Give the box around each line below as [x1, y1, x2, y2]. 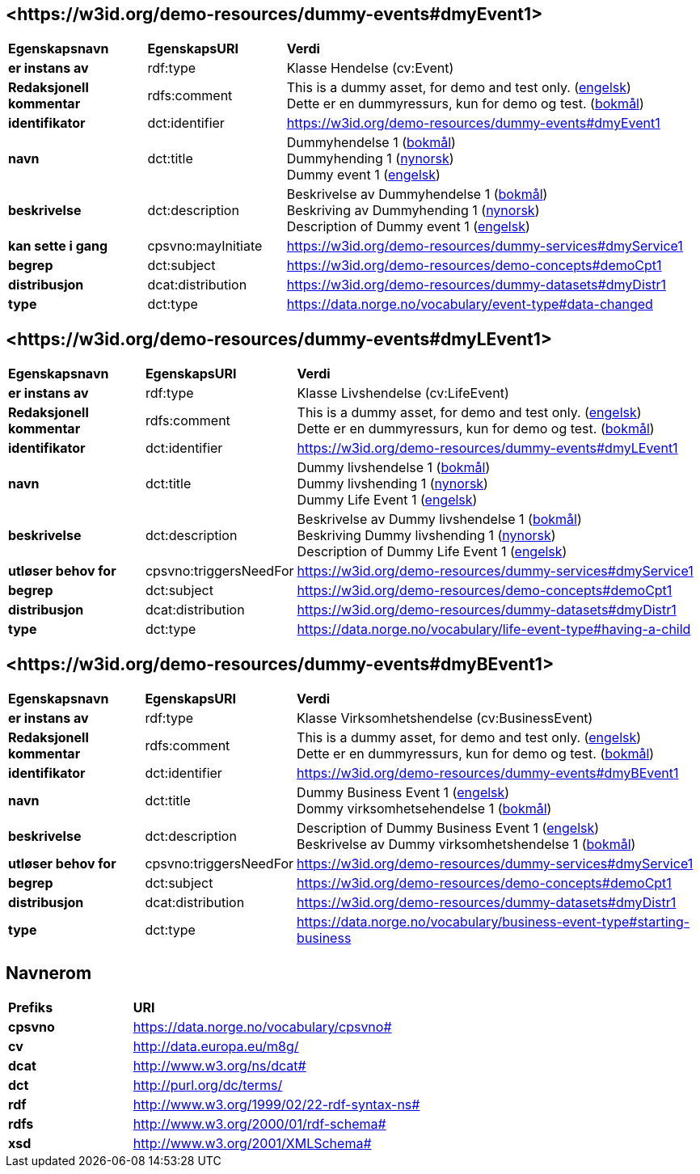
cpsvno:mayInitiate [147, 238, 263, 255]
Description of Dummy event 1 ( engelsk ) [286, 218, 530, 235]
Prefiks [8, 999, 53, 1016]
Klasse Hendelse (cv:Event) [286, 60, 454, 77]
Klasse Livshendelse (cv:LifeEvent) [297, 385, 509, 402]
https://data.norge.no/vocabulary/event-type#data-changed [286, 296, 653, 313]
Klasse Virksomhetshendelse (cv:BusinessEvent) [297, 710, 593, 727]
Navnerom [6, 962, 92, 983]
